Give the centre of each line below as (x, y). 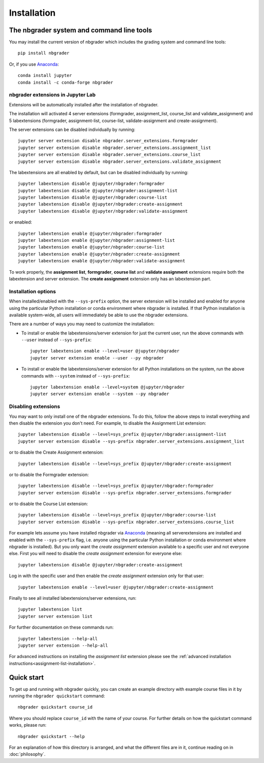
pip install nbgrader (44, 53)
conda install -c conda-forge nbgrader (66, 82)
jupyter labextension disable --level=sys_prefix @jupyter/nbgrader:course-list (117, 515)
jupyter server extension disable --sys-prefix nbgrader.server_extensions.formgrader (125, 493)
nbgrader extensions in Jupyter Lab (52, 95)
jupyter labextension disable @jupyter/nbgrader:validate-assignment (103, 211)
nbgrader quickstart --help (51, 736)
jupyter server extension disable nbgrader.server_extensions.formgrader (108, 141)
